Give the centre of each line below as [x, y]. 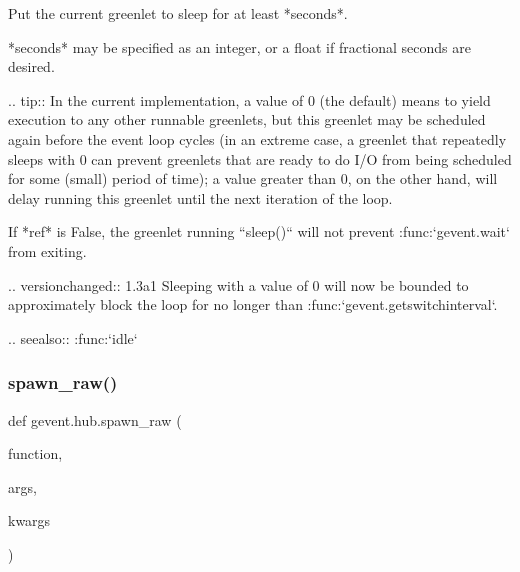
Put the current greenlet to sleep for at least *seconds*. [178, 13]
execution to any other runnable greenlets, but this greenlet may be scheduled [247, 119]
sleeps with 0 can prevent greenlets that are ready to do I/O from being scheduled [260, 158]
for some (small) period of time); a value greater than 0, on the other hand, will [253, 178]
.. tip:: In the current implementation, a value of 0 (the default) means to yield [249, 99]
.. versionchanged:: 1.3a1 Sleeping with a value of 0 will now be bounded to [238, 284]
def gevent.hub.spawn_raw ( [95, 419]
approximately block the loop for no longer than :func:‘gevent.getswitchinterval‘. [253, 304]
